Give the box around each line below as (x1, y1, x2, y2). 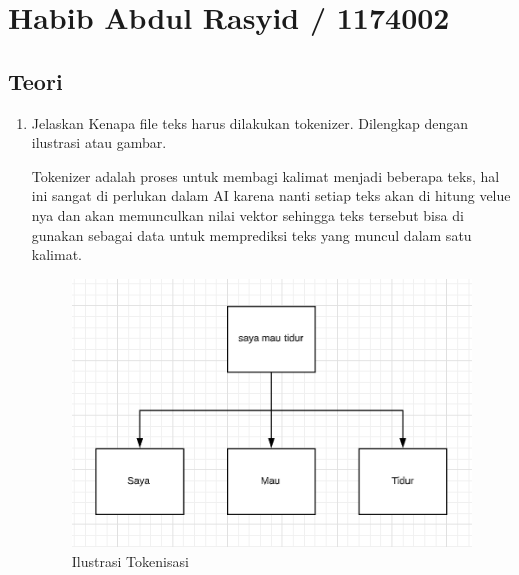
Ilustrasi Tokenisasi (71, 550, 189, 571)
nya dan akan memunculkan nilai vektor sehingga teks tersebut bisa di (31, 204, 464, 225)
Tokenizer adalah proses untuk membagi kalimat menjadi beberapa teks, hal (31, 165, 500, 186)
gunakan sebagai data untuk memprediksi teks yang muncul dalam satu (31, 224, 472, 245)
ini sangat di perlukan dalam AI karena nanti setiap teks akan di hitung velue (31, 185, 511, 206)
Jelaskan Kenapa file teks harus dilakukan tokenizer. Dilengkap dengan (31, 112, 469, 133)
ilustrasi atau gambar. (31, 132, 167, 153)
